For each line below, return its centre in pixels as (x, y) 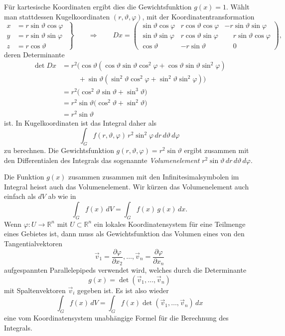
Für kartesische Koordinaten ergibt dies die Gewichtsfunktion (98, 6)
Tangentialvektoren (33, 243)
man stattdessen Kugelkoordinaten (57, 16)
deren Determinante (34, 54)
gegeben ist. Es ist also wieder (123, 290)
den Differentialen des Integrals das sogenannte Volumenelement (102, 160)
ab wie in (62, 196)
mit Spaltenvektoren (35, 290)
